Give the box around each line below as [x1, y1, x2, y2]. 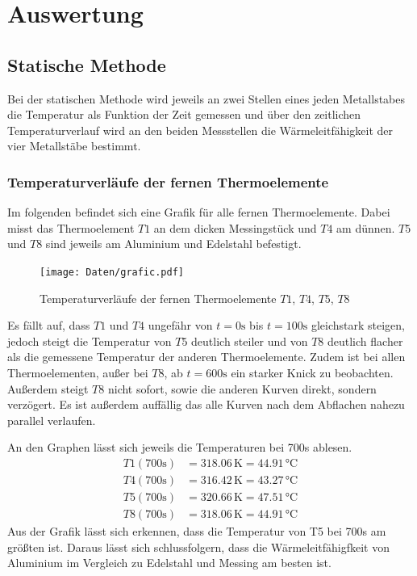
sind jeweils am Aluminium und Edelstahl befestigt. [45, 235, 302, 252]
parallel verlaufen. [7, 411, 96, 428]
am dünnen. [336, 219, 395, 236]
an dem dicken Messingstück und [153, 219, 317, 236]
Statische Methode [7, 52, 166, 77]
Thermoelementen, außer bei [7, 364, 148, 380]
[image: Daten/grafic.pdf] [40, 266, 184, 278]
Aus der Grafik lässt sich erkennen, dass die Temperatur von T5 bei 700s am [7, 523, 386, 540]
